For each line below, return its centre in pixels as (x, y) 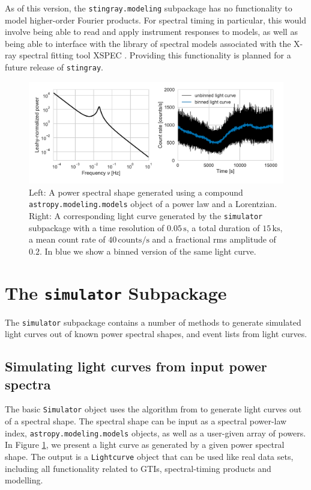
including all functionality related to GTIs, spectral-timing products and (138, 468)
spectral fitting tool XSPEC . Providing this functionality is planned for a (155, 55)
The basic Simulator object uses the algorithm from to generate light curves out (153, 409)
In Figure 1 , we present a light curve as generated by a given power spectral (145, 445)
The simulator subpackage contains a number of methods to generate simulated (153, 322)
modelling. (24, 480)
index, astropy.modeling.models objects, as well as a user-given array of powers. (155, 433)
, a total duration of (223, 227)
